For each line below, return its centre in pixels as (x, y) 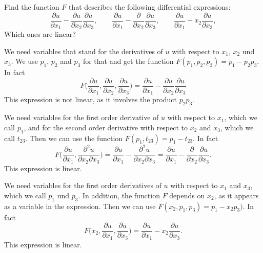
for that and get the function (128, 61)
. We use (24, 61)
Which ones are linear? (40, 34)
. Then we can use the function (74, 138)
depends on (187, 195)
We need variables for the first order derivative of (82, 117)
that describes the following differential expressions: (149, 7)
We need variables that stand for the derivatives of (84, 51)
